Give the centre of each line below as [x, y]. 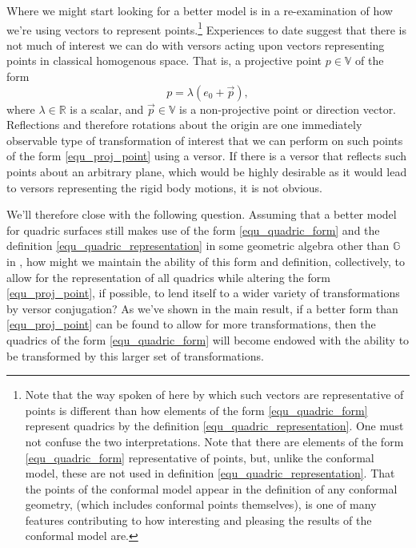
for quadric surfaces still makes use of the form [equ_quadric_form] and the [193, 230]
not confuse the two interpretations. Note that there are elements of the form [214, 441]
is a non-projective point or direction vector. [288, 109]
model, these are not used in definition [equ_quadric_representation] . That [210, 473]
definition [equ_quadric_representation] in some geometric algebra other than [198, 246]
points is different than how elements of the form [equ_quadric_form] [196, 410]
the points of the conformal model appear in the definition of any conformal [211, 488]
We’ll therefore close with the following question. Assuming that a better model [202, 214]
